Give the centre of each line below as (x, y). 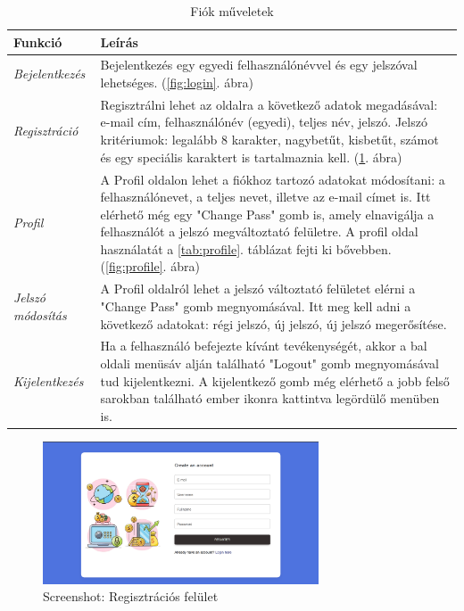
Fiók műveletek (232, 11)
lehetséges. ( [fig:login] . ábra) (177, 83)
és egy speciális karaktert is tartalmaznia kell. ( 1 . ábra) (251, 157)
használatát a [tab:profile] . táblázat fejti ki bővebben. (246, 248)
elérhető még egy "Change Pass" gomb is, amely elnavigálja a (267, 214)
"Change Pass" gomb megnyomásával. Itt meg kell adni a (256, 305)
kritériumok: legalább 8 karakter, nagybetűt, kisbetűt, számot (269, 140)
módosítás (40, 314)
